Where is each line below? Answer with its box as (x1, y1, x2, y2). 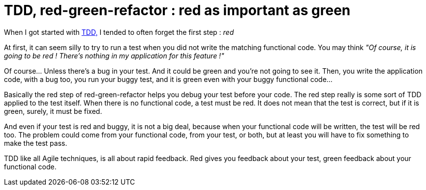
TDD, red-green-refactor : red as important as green (4, 2, 351, 19)
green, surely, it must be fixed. (4, 107, 102, 115)
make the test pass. (4, 138, 67, 147)
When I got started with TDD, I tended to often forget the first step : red (4, 27, 234, 36)
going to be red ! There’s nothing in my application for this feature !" (4, 51, 224, 60)
